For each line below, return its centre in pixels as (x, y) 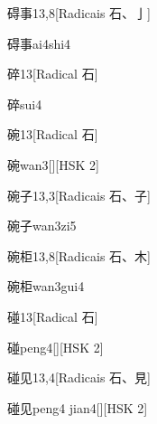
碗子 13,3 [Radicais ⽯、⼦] (79, 195)
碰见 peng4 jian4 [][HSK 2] (78, 407)
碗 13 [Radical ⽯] (53, 134)
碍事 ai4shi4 (39, 43)
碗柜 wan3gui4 (46, 286)
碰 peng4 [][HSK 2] (55, 347)
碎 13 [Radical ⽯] (53, 74)
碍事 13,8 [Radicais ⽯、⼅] (79, 13)
